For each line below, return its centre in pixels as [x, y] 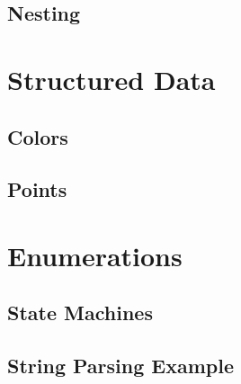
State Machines [80, 313]
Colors [38, 136]
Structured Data [112, 79]
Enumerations [95, 255]
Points [37, 189]
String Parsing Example [120, 366]
